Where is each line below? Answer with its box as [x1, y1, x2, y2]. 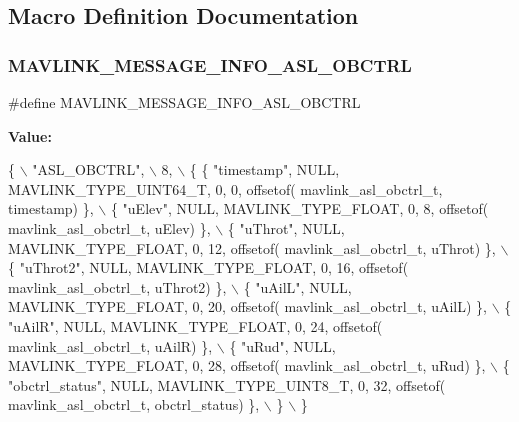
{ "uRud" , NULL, [229, 335, 336, 356]
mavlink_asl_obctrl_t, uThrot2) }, [8, 276, 227, 297]
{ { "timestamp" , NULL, [189, 159, 340, 180]
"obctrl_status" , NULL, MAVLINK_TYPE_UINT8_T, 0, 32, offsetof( [8, 374, 446, 395]
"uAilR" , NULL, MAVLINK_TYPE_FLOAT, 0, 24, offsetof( [8, 315, 383, 336]
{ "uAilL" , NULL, [243, 276, 352, 297]
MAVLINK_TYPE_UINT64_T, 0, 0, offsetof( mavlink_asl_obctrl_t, [8, 178, 443, 199]
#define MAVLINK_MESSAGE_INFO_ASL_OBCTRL [8, 92, 361, 112]
